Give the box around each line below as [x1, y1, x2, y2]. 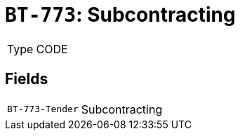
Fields [5, 70, 48, 88]
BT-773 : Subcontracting [5, 3, 236, 27]
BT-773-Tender [7, 104, 79, 115]
